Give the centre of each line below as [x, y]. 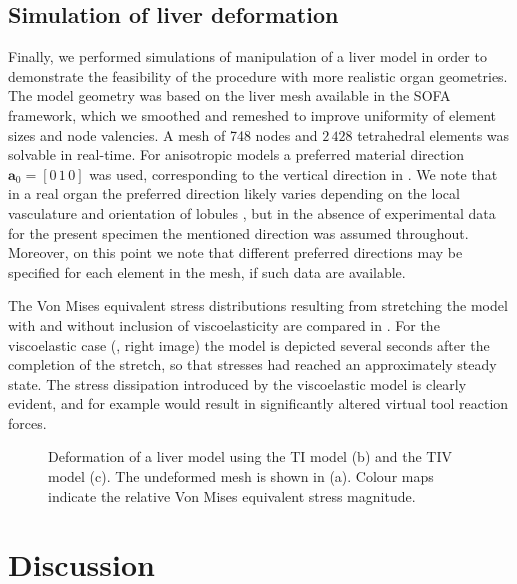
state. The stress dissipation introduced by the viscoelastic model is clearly [237, 383]
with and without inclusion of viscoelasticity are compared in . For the [224, 324]
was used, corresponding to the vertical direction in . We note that [293, 173]
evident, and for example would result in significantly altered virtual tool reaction [258, 403]
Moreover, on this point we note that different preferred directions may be [235, 252]
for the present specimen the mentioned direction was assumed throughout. [238, 232]
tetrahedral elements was [433, 134]
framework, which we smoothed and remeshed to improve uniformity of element [252, 114]
